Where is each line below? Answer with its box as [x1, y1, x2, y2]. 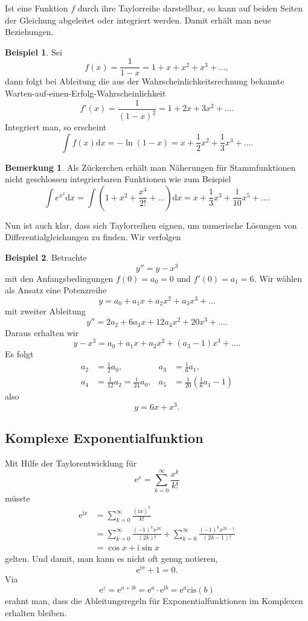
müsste [5, 491, 30, 504]
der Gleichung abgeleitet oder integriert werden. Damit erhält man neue [5, 13, 271, 26]
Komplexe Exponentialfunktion [5, 428, 204, 447]
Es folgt [5, 348, 34, 360]
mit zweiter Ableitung [5, 305, 86, 317]
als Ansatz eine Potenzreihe [5, 284, 107, 296]
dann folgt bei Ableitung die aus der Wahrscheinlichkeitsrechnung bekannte [5, 75, 284, 88]
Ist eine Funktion [5, 2, 68, 14]
